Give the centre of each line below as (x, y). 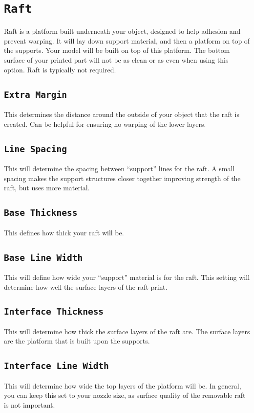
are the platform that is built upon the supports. (77, 341)
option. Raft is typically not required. (60, 69)
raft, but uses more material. (47, 188)
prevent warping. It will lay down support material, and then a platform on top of (127, 40)
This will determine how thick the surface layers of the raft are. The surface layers (127, 331)
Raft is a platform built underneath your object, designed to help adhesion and (122, 31)
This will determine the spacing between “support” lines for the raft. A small (119, 168)
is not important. (30, 405)
